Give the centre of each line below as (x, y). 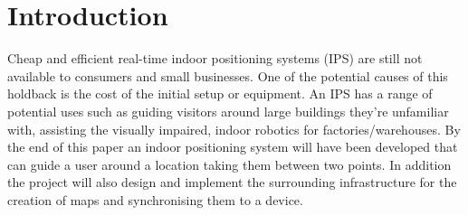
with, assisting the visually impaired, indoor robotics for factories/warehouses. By (234, 129)
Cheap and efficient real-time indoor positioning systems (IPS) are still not (215, 58)
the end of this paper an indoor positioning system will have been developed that (233, 147)
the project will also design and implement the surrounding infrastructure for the (232, 182)
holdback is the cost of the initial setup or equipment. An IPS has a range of (220, 93)
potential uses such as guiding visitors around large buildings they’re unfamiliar (228, 111)
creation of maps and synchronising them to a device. (155, 199)
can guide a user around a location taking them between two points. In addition (229, 164)
